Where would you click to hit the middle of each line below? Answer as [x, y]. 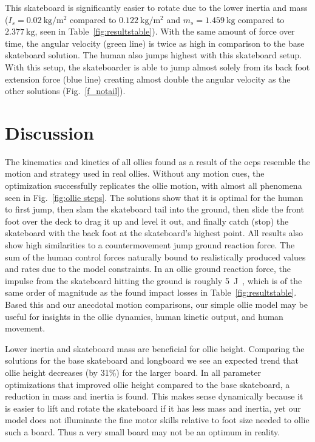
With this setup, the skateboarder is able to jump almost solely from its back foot [157, 66]
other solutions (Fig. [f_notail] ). [65, 91]
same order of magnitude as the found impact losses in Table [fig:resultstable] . [151, 292]
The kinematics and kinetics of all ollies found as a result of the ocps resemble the [157, 161]
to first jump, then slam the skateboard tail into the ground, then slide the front [154, 209]
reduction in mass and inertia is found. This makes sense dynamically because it [154, 396]
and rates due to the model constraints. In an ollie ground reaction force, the [148, 269]
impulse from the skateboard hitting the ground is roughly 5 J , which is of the [154, 280]
